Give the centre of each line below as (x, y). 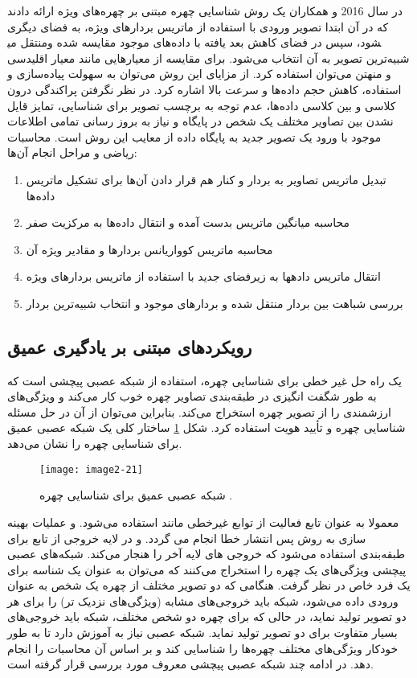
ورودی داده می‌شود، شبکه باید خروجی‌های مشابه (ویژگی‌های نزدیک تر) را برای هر (203, 600)
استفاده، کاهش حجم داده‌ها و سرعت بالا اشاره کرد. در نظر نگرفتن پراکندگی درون (204, 89)
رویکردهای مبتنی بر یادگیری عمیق (130, 346)
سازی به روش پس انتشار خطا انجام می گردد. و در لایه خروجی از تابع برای (187, 538)
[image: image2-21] (91, 469)
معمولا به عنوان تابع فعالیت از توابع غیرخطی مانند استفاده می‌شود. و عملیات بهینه (203, 522)
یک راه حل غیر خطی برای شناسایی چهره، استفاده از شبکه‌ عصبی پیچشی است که (204, 380)
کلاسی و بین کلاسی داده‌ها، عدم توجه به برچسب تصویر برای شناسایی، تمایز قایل (202, 105)
